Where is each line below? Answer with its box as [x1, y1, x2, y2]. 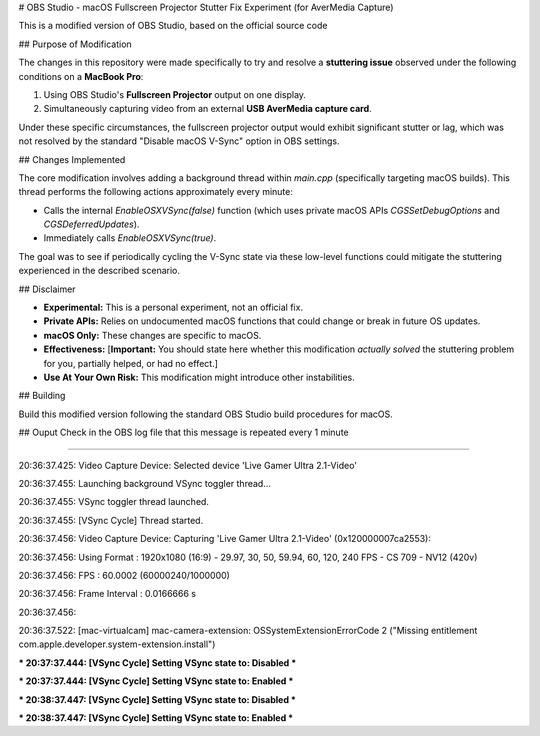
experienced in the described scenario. [18, 265, 180, 277]
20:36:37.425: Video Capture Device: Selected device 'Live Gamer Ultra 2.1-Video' [18, 459, 358, 471]
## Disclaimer [18, 283, 76, 295]
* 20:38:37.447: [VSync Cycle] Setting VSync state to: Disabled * [18, 693, 297, 705]
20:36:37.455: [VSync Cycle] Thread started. [18, 514, 204, 526]
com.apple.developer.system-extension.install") [18, 638, 216, 650]
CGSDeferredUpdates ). [43, 218, 140, 230]
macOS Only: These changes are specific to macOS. [43, 329, 262, 341]
